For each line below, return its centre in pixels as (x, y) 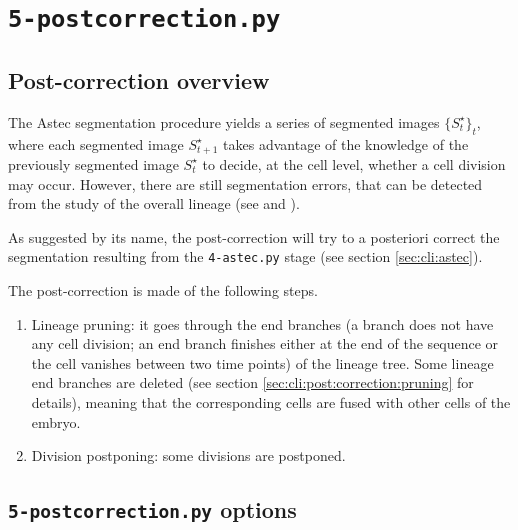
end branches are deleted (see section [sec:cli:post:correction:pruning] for (252, 382)
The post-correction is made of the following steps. (163, 289)
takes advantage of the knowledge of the (346, 143)
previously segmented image (93, 163)
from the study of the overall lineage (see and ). (154, 203)
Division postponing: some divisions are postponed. (188, 455)
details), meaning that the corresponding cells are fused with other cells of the (271, 401)
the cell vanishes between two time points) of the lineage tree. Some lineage (262, 362)
